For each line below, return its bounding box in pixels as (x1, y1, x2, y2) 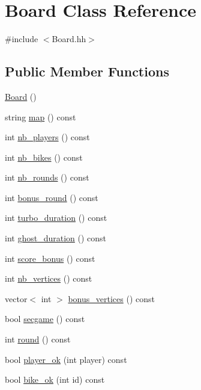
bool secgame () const (5, 312, 85, 325)
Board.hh (52, 32, 86, 45)
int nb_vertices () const (5, 272, 92, 285)
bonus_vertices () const (68, 292, 155, 305)
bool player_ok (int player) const (5, 353, 127, 365)
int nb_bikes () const (5, 150, 83, 163)
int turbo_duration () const (5, 211, 107, 224)
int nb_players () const (5, 131, 90, 143)
